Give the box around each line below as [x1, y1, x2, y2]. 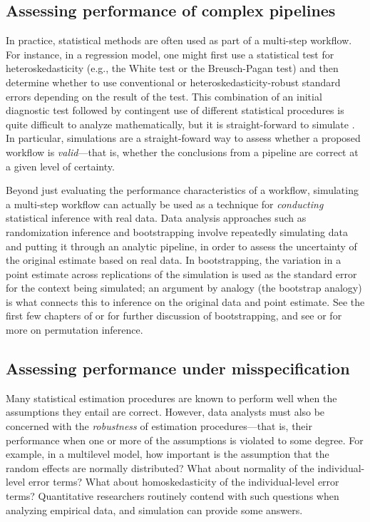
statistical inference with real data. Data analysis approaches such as [6, 210, 307, 225]
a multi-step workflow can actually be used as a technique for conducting [6, 196, 324, 211]
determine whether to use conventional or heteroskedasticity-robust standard [6, 74, 341, 89]
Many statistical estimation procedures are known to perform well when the [6, 390, 337, 405]
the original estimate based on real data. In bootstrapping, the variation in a [6, 252, 341, 267]
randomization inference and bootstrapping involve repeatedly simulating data [6, 224, 348, 239]
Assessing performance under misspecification [6, 357, 350, 379]
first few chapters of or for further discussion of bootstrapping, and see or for [6, 308, 342, 323]
